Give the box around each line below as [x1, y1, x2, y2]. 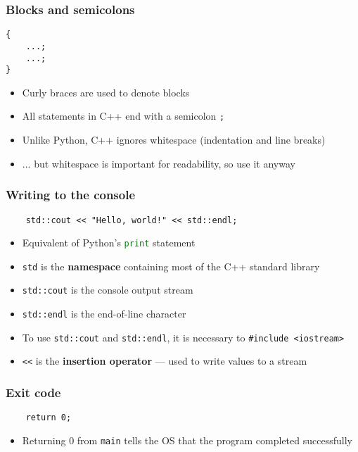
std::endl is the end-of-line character [22, 306, 186, 321]
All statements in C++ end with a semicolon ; [22, 108, 225, 123]
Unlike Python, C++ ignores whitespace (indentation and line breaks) [22, 132, 326, 147]
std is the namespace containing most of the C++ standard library [22, 258, 320, 273]
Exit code [6, 384, 61, 401]
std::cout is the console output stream [22, 282, 193, 297]
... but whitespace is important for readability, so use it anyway [22, 156, 295, 170]
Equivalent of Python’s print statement [22, 235, 196, 250]
